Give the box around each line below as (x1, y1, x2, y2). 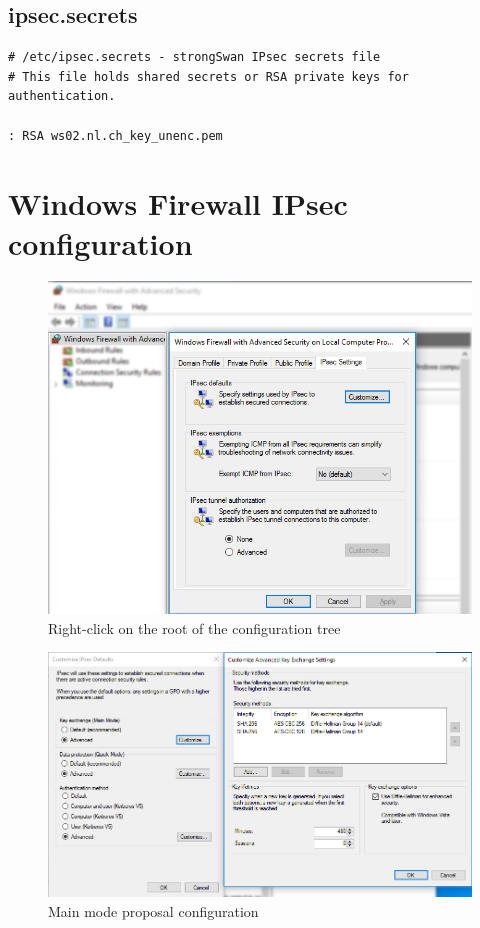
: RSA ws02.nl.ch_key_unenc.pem (8, 128, 223, 143)
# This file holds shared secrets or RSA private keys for (8, 69, 409, 84)
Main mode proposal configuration (48, 900, 259, 921)
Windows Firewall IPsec (8, 183, 348, 224)
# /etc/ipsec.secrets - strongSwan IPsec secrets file (8, 50, 381, 65)
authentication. (8, 89, 116, 104)
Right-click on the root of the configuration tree (48, 617, 341, 638)
